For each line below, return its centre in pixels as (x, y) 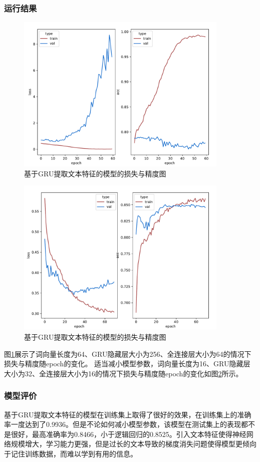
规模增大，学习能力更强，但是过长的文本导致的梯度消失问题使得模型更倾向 (134, 444)
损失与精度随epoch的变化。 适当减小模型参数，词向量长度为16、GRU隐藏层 (127, 364)
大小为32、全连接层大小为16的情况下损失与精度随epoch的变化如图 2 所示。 (123, 373)
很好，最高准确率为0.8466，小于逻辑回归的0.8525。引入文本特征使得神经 (128, 434)
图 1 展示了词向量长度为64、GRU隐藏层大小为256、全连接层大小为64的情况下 (128, 354)
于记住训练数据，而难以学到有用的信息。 (71, 453)
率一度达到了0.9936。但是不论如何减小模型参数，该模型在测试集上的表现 (122, 424)
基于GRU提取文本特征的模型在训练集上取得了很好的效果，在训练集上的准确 (128, 414)
